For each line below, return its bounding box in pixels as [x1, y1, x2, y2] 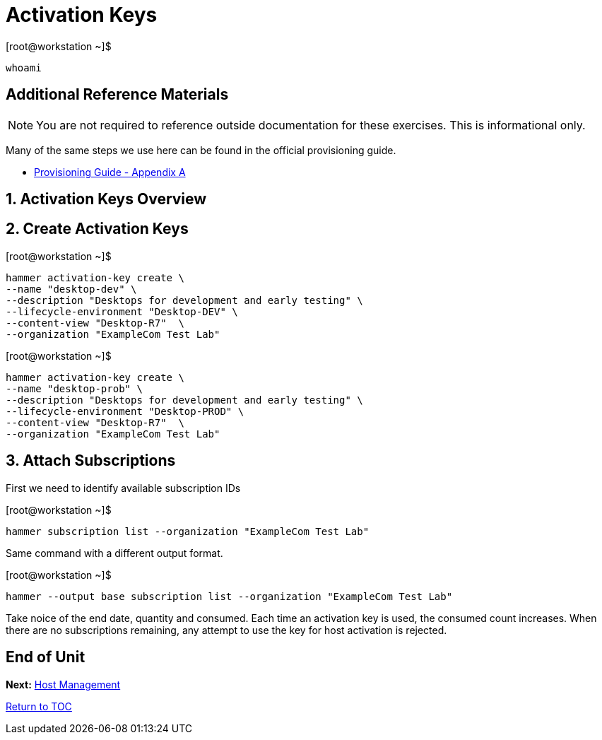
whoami [6, 61, 42, 74]
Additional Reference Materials [6, 86, 229, 104]
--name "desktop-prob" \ [6, 382, 143, 394]
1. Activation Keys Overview [6, 190, 207, 209]
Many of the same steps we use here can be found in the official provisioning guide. [6, 143, 396, 156]
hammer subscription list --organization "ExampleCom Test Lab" [6, 525, 370, 537]
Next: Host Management [6, 678, 121, 691]
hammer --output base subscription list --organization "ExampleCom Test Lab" [6, 590, 453, 602]
